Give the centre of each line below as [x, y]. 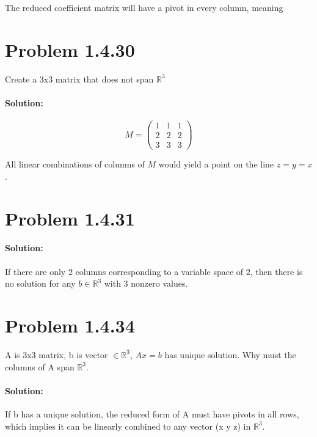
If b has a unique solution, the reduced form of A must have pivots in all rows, [152, 413]
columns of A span [40, 366]
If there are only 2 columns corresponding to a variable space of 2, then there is [154, 271]
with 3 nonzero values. [146, 283]
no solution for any [40, 283]
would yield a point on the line [216, 164]
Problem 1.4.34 [70, 325]
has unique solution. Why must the [230, 354]
